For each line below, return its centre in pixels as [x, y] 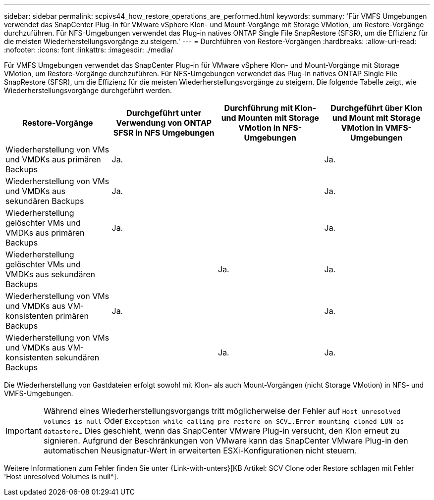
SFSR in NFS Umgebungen [164, 133]
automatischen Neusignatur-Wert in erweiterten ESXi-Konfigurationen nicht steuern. [200, 450]
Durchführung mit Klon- [270, 108]
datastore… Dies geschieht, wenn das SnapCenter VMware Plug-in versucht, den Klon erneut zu [221, 431]
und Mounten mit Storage [270, 118]
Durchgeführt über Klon [377, 108]
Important [24, 431]
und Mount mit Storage [376, 118]
